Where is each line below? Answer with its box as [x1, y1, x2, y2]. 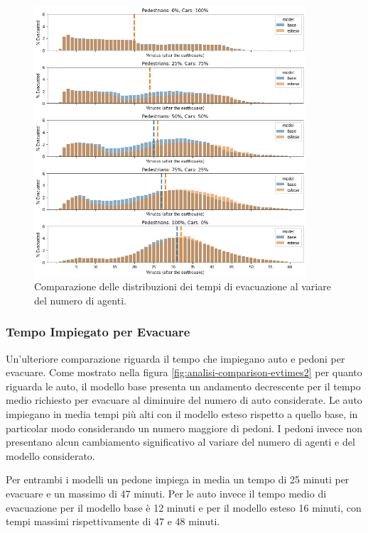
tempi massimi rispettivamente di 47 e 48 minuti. [6, 514, 220, 529]
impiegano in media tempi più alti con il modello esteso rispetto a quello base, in [6, 406, 358, 421]
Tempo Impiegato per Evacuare [6, 323, 190, 341]
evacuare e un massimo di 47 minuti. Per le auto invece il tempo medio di [6, 485, 327, 500]
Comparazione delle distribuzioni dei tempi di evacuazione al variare [34, 279, 331, 294]
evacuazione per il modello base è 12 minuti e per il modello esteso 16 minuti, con [6, 500, 362, 515]
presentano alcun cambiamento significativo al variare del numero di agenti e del [6, 434, 355, 449]
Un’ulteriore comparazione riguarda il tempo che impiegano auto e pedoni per [6, 351, 345, 366]
